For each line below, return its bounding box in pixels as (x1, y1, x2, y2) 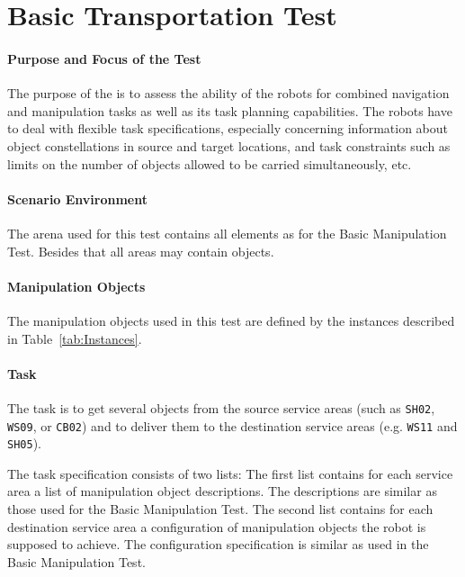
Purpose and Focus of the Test (7, 49, 201, 68)
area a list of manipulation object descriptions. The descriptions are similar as (7, 482, 437, 500)
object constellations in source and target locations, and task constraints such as (7, 136, 451, 155)
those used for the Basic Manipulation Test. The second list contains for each (7, 500, 434, 518)
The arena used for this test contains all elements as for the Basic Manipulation (7, 223, 447, 242)
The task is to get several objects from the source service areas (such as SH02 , (7, 398, 435, 417)
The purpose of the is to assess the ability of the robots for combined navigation (7, 84, 450, 103)
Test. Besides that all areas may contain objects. (7, 241, 274, 260)
